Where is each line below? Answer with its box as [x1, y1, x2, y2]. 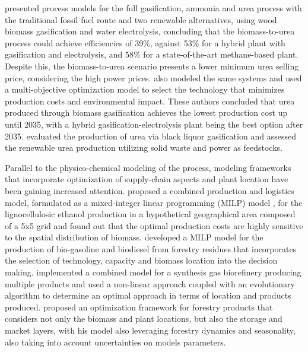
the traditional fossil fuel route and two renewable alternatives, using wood [5, 13, 277, 26]
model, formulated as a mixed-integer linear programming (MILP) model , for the [5, 196, 303, 208]
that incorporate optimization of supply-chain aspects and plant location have [5, 173, 288, 185]
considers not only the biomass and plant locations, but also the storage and [5, 312, 282, 325]
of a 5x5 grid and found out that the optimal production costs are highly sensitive [5, 219, 303, 232]
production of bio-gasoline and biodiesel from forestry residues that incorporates [5, 242, 297, 255]
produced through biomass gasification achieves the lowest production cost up [5, 106, 288, 119]
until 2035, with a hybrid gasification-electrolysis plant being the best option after [5, 118, 303, 130]
